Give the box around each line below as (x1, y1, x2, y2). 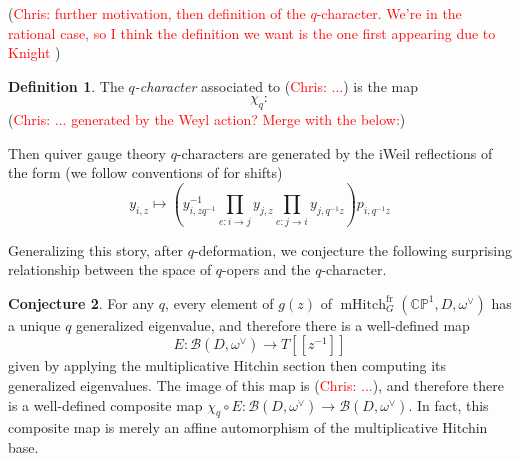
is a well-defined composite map (8, 394, 203, 415)
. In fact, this (408, 394, 489, 415)
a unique (8, 314, 61, 335)
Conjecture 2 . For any (8, 292, 155, 313)
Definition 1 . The (8, 75, 124, 96)
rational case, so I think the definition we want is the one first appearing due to (8, 22, 496, 43)
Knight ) (8, 42, 61, 63)
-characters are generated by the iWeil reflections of (176, 142, 493, 163)
